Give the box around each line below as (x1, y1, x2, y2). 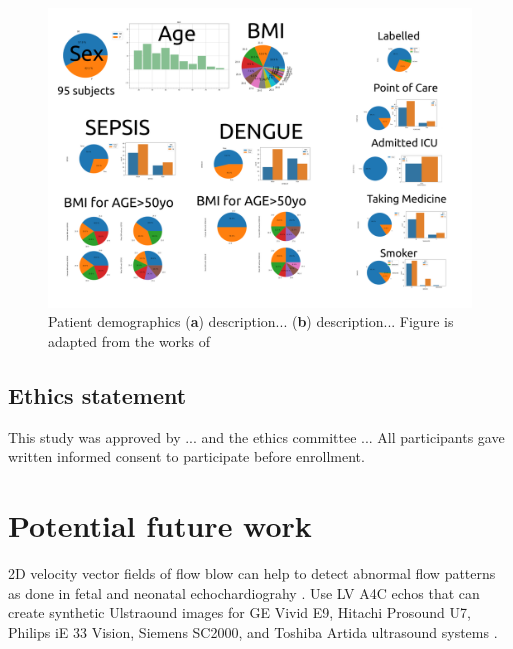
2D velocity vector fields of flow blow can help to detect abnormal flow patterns (8, 563, 496, 584)
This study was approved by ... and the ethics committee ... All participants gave (8, 426, 505, 447)
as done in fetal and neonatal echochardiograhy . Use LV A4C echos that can (8, 582, 480, 603)
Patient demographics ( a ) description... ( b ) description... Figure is (48, 311, 454, 332)
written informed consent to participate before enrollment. (8, 446, 365, 467)
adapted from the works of (48, 330, 210, 351)
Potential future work (8, 505, 312, 546)
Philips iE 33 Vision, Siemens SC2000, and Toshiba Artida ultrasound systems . (8, 621, 498, 642)
